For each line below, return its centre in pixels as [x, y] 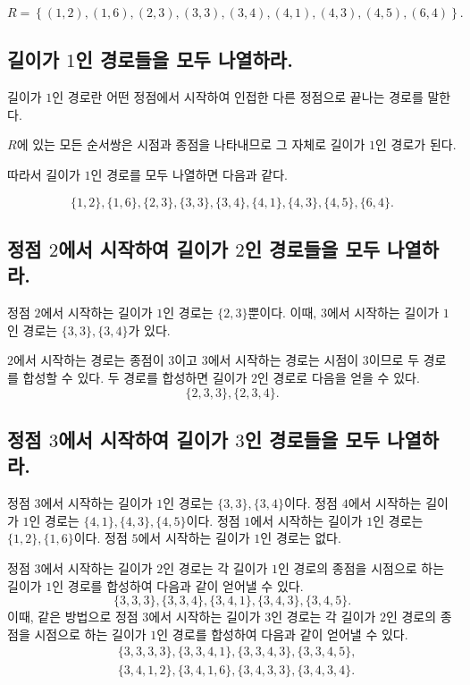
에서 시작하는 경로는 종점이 [89, 360]
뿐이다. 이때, [282, 313]
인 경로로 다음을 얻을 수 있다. [339, 377]
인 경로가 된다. [416, 144]
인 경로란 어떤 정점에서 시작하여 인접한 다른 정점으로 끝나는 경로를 [238, 97]
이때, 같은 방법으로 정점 [73, 617]
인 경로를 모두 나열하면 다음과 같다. [189, 174]
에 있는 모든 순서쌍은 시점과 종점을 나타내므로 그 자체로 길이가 [191, 144]
